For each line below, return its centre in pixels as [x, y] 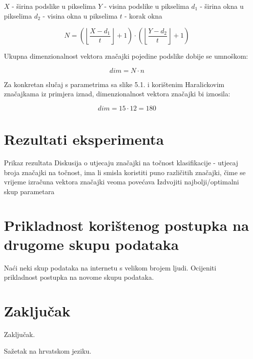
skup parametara [29, 191]
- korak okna [143, 15]
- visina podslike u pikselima [147, 6]
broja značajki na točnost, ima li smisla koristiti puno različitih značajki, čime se [125, 172]
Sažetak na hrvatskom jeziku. [48, 350]
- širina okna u [222, 6]
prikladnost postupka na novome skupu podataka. [79, 277]
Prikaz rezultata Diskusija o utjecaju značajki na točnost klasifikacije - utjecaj [121, 163]
